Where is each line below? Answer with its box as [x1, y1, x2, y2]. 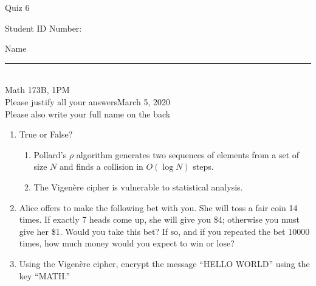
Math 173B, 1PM [5, 83, 70, 96]
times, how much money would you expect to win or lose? [19, 237, 235, 249]
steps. [193, 160, 214, 173]
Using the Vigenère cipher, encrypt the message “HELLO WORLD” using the [19, 257, 310, 270]
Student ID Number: [5, 21, 82, 34]
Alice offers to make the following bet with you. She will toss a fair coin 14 [19, 201, 298, 214]
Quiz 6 [5, 1, 30, 13]
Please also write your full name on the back [5, 107, 171, 120]
